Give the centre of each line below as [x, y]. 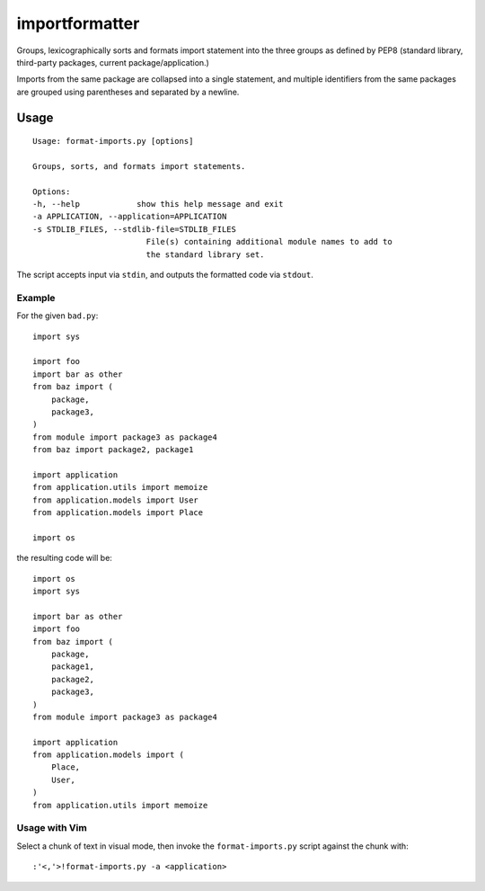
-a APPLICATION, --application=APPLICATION [130, 217]
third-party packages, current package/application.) [113, 62]
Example [36, 298]
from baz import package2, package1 [113, 450]
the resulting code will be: [64, 558]
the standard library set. [205, 254]
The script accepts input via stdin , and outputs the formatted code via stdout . [165, 275]
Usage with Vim [52, 828]
